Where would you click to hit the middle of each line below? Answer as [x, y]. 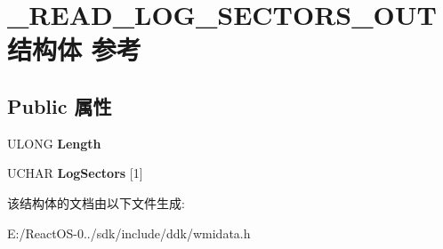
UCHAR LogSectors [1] [75, 173]
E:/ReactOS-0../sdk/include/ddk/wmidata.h [129, 233]
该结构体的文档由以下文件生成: [96, 202]
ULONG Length [54, 143]
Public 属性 [60, 105]
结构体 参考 [74, 49]
